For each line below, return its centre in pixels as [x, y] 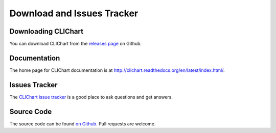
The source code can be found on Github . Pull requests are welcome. [83, 124]
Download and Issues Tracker [74, 13]
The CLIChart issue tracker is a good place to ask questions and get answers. [91, 97]
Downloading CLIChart [47, 31]
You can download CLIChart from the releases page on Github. [76, 44]
